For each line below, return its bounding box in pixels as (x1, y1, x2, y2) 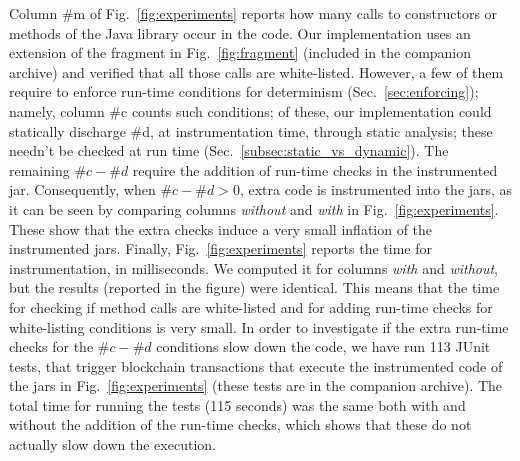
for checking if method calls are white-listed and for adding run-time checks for (9, 296, 493, 317)
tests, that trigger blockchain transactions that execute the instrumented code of (9, 355, 503, 376)
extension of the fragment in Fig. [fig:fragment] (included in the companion (9, 42, 472, 63)
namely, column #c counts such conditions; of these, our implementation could (9, 100, 492, 121)
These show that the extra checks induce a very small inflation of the (9, 218, 433, 239)
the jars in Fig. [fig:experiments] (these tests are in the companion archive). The (9, 375, 503, 396)
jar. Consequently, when (9, 179, 156, 200)
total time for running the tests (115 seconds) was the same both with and (9, 394, 466, 415)
